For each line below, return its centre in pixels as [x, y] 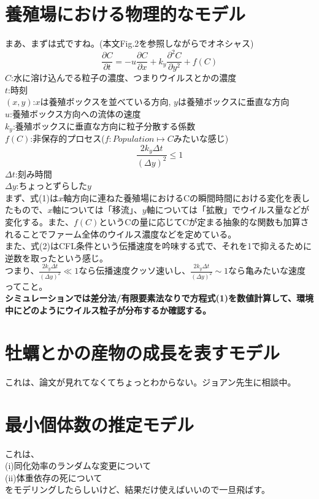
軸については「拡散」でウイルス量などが [228, 210]
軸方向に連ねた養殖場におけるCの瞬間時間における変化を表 [182, 197]
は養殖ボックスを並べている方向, [106, 102]
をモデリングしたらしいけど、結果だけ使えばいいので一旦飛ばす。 [137, 489]
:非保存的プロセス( [67, 138]
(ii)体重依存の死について [54, 477]
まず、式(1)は [32, 197]
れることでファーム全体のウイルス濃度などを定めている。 [121, 234]
